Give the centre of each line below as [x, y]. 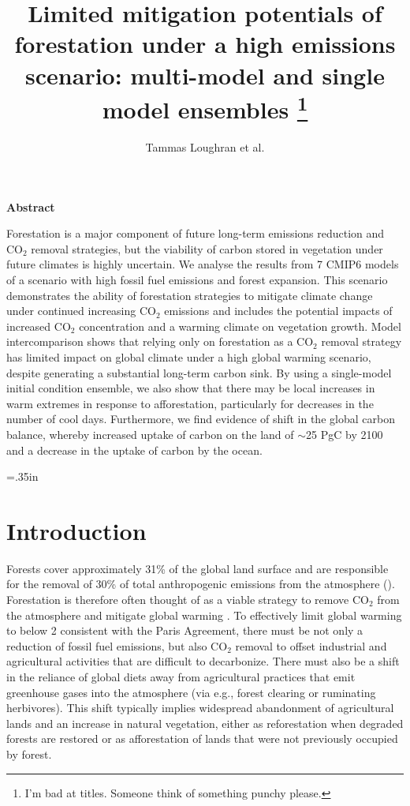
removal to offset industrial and [311, 645]
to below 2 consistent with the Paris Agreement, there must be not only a [185, 630]
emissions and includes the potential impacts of [278, 311]
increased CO [39, 326]
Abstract [31, 206]
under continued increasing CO [81, 311]
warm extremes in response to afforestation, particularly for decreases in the [190, 403]
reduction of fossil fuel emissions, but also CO [117, 645]
